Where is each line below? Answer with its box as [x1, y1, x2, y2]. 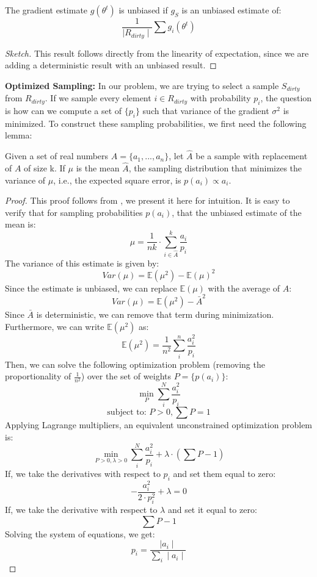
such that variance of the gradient [142, 104, 269, 116]
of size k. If [24, 161, 65, 174]
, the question [260, 91, 312, 104]
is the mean [76, 161, 120, 174]
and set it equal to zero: [167, 503, 257, 515]
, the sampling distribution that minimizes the [128, 161, 302, 174]
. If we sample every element [45, 91, 151, 104]
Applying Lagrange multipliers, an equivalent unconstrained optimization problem [5, 418, 313, 431]
